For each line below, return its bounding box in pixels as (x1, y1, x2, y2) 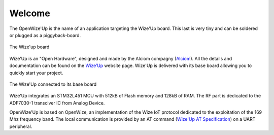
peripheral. (9, 123, 32, 129)
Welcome (9, 8, 50, 19)
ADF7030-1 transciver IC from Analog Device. (9, 99, 105, 106)
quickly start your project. (9, 70, 63, 76)
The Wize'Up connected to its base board (9, 81, 96, 87)
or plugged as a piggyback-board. (9, 32, 81, 38)
